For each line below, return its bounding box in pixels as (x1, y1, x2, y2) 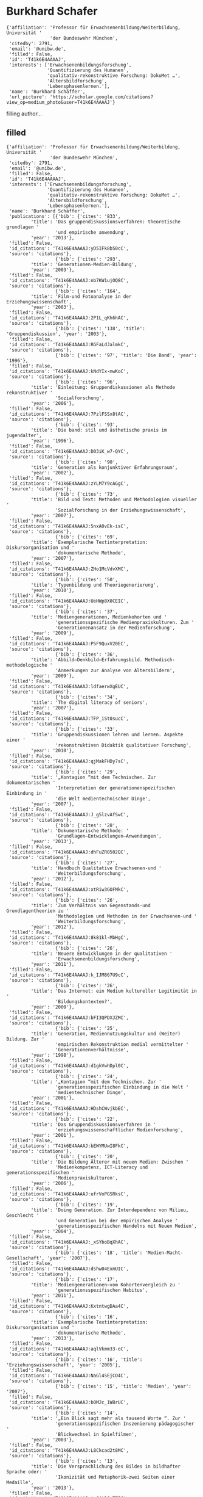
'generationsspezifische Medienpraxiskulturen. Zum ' (55, 619, 194, 625)
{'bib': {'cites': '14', (55, 1410, 119, 1416)
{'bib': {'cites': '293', (55, 256, 121, 262)
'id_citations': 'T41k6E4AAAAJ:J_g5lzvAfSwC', (9, 811, 129, 817)
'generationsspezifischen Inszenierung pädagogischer (55, 1421, 194, 1427)
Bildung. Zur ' (6, 1036, 45, 1042)
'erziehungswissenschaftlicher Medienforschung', (55, 1126, 184, 1133)
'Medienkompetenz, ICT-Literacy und (55, 1164, 148, 1170)
